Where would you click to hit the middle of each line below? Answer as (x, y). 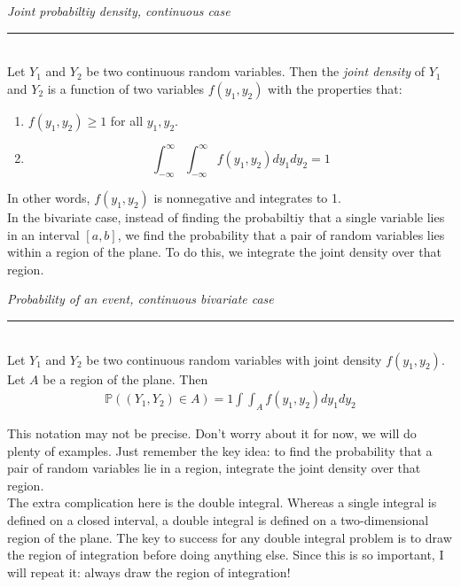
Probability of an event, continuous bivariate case (141, 299)
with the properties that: (335, 88)
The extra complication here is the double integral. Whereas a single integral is (222, 502)
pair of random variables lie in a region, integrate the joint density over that (214, 468)
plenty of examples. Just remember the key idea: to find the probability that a (220, 450)
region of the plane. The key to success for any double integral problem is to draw (230, 537)
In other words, (49, 198)
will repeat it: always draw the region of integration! (149, 572)
